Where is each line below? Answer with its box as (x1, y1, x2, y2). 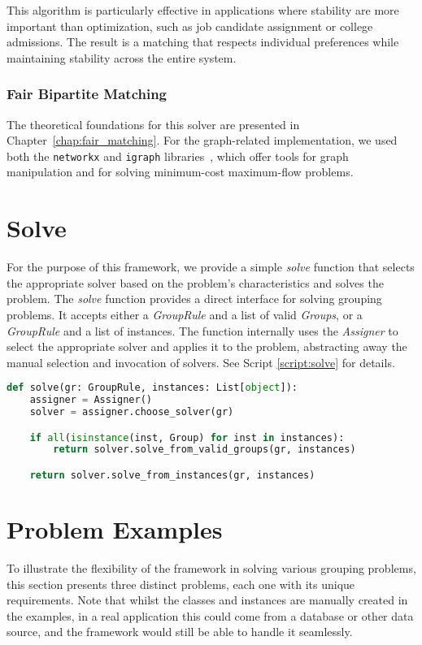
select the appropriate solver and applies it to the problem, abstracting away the (7, 338, 407, 355)
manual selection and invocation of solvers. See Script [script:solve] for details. (7, 353, 395, 370)
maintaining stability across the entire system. (7, 49, 237, 66)
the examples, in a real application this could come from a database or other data (7, 607, 414, 624)
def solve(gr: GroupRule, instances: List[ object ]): (7, 382, 298, 394)
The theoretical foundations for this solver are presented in (7, 115, 300, 132)
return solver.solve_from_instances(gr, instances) (29, 470, 315, 481)
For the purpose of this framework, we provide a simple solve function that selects (7, 258, 415, 275)
